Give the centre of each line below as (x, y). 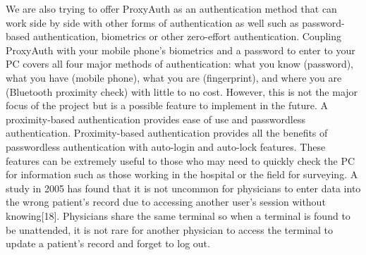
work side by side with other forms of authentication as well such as (152, 22)
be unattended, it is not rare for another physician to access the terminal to (170, 229)
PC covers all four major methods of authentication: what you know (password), (180, 64)
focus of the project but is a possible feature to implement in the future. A (167, 105)
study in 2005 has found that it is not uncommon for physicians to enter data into (183, 188)
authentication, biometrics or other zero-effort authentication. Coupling (187, 36)
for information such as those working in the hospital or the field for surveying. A (182, 174)
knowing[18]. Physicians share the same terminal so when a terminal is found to (178, 215)
